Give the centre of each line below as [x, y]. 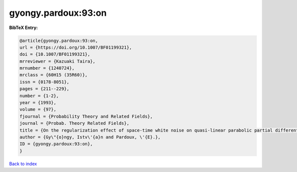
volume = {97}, [38, 109]
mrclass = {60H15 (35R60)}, [53, 75]
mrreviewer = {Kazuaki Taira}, [58, 61]
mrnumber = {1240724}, [47, 68]
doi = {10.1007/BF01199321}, [55, 54]
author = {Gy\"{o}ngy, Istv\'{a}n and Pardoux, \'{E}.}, [90, 137]
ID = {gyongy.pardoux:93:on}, [56, 144]
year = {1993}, [38, 103]
